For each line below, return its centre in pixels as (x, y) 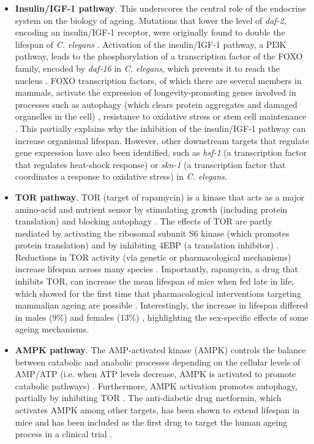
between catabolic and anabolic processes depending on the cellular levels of (158, 362)
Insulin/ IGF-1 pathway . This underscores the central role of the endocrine (161, 8)
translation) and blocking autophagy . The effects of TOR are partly (144, 221)
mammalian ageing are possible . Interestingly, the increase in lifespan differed (162, 305)
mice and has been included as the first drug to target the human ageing (151, 422)
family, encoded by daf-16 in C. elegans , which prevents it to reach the (147, 68)
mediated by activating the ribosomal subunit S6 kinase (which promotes (152, 233)
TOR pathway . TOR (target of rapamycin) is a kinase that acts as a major (160, 197)
